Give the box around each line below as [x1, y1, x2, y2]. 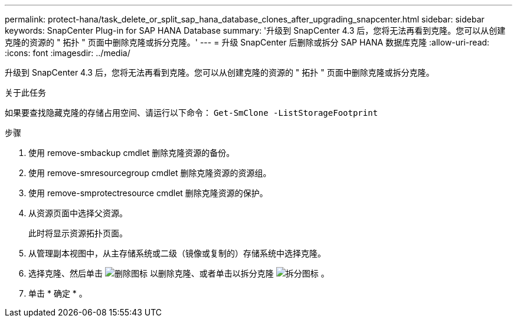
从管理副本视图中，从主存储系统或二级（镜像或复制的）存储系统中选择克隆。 [28, 248, 326, 258]
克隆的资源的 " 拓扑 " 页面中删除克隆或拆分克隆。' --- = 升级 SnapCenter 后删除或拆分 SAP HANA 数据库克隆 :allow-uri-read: [5, 37, 490, 47]
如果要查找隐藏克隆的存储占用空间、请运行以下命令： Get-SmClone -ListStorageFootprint [5, 108, 378, 118]
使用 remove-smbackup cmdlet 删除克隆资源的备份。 [28, 148, 235, 158]
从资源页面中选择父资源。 [28, 208, 127, 218]
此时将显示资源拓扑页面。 [28, 228, 127, 238]
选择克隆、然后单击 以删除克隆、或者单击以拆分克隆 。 [28, 268, 329, 278]
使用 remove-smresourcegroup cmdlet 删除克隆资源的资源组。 [28, 168, 271, 178]
